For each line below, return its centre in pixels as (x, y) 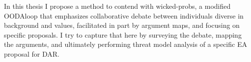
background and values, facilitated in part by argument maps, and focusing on (122, 25)
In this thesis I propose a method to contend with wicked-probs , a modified (117, 6)
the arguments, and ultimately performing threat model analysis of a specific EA (125, 44)
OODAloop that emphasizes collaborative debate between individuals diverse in (124, 15)
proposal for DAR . (32, 53)
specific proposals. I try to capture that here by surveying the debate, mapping (123, 34)
